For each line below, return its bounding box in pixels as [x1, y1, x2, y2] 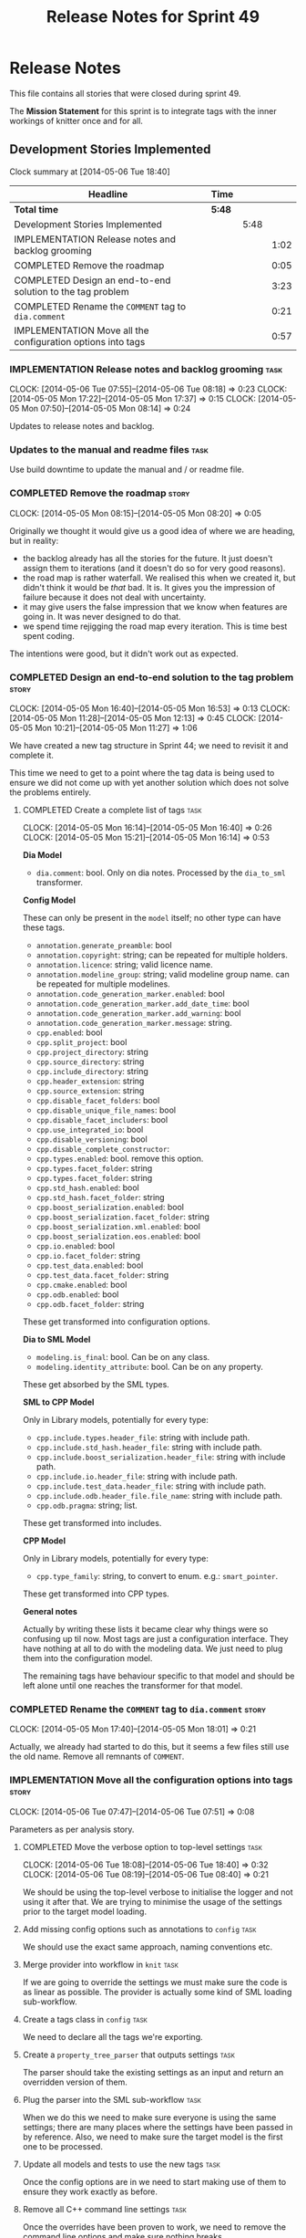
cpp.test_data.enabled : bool [36, 1260, 144, 1271]
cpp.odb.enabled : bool [36, 1289, 119, 1300]
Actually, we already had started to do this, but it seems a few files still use [9, 1741, 290, 1752]
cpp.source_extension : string [36, 1084, 145, 1096]
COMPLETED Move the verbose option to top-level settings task [22, 1841, 262, 1852]
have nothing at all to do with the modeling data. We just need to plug [22, 1643, 283, 1654]
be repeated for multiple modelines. [36, 978, 170, 989]
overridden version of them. [22, 2076, 127, 2087]
